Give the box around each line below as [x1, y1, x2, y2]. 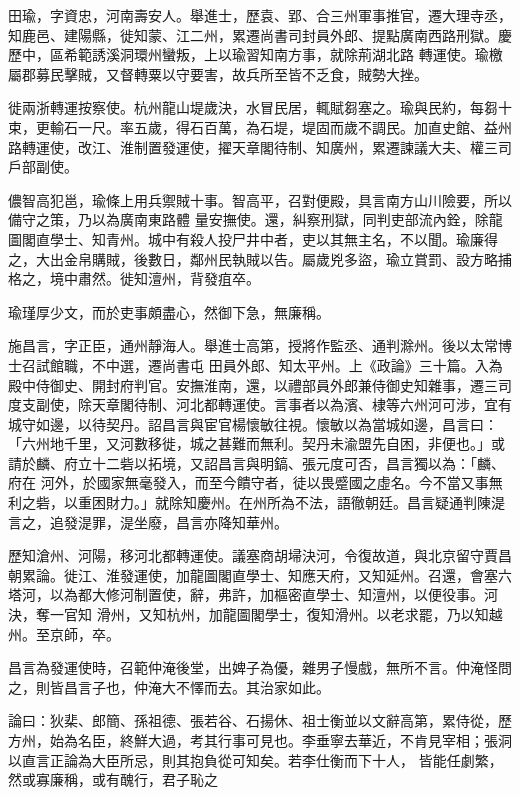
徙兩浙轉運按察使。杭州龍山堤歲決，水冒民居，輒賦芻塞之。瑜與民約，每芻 [8, 97, 498, 118]
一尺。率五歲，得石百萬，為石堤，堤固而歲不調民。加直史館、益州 [77, 116, 512, 137]
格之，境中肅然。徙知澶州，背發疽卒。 [8, 268, 260, 289]
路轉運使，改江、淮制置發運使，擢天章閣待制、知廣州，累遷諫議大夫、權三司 [8, 136, 512, 157]
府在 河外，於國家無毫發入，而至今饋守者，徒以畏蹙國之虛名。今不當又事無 [8, 472, 503, 493]
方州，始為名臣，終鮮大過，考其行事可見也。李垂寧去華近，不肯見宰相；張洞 [8, 730, 512, 750]
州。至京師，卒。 [8, 623, 120, 644]
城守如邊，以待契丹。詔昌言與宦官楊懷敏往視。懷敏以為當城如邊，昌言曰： [8, 413, 498, 434]
